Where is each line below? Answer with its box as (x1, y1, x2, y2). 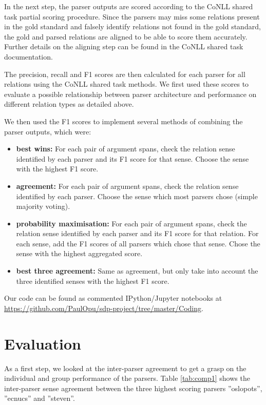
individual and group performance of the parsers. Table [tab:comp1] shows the (4, 373, 250, 383)
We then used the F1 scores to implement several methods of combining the (4, 115, 243, 126)
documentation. (4, 51, 53, 62)
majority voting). (16, 201, 70, 211)
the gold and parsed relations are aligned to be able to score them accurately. (4, 31, 248, 42)
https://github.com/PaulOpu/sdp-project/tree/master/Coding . (4, 302, 203, 313)
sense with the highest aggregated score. (16, 248, 143, 259)
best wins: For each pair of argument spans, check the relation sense (16, 143, 235, 154)
